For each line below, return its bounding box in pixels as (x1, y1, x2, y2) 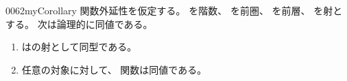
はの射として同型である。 (21, 39, 137, 54)
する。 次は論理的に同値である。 (5, 16, 153, 31)
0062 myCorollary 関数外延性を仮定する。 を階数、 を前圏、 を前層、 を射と (5, 3, 343, 17)
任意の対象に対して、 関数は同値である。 (21, 62, 207, 76)
